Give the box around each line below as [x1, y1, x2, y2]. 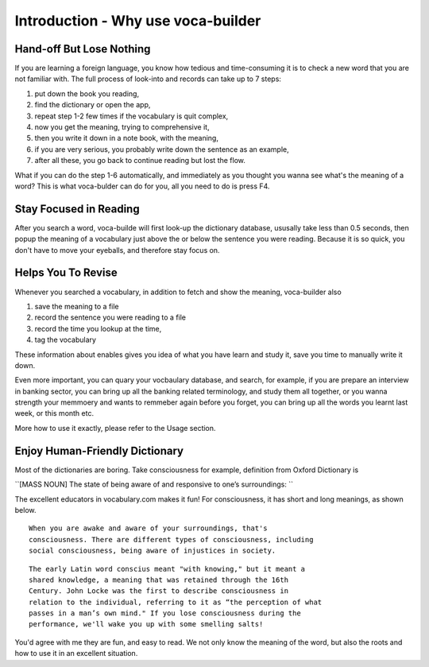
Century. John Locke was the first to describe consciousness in [29, 587, 289, 595]
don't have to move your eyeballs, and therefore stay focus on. [14, 245, 220, 254]
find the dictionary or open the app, [34, 100, 151, 110]
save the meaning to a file [34, 301, 119, 311]
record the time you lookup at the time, [34, 324, 162, 333]
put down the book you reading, [34, 88, 139, 99]
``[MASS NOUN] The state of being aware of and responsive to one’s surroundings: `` [14, 479, 294, 489]
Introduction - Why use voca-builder [14, 12, 261, 29]
